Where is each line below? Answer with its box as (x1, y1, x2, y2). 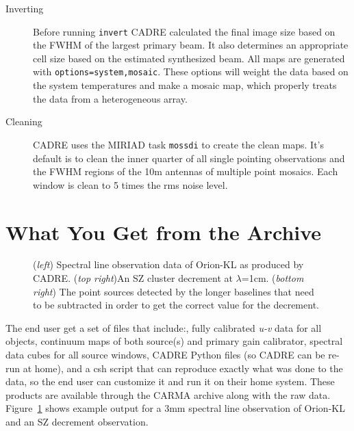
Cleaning (5, 114, 42, 129)
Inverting (5, 1, 44, 15)
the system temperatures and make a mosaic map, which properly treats (33, 78, 337, 92)
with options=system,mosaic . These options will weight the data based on (33, 64, 349, 79)
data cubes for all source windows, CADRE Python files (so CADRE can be (5, 348, 325, 361)
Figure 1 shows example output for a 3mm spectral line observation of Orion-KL (5, 401, 345, 415)
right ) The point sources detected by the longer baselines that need (33, 284, 314, 298)
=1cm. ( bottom (241, 271, 304, 285)
